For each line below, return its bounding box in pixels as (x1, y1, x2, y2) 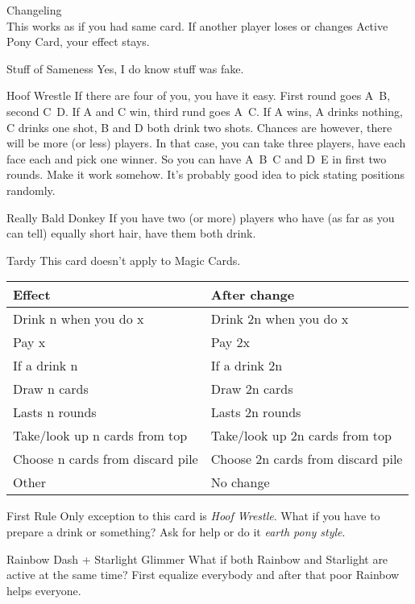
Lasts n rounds (13, 403, 97, 422)
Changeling (6, 2, 62, 18)
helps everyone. (6, 581, 81, 598)
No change (210, 473, 270, 492)
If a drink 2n (210, 356, 283, 375)
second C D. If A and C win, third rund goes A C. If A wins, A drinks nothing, (6, 102, 403, 119)
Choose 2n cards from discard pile (210, 449, 403, 469)
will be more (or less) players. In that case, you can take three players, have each (6, 134, 406, 151)
